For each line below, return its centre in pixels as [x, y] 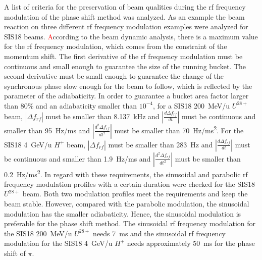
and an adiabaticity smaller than [87, 105]
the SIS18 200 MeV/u [38, 233]
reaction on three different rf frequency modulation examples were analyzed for [126, 27]
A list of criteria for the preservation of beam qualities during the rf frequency [125, 7]
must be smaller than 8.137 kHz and [102, 116]
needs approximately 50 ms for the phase [191, 243]
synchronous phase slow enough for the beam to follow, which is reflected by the [128, 86]
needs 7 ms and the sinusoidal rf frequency [159, 233]
